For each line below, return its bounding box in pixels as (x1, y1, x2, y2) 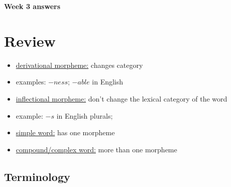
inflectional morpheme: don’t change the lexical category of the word (16, 93, 227, 104)
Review (4, 30, 56, 51)
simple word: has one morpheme (16, 127, 115, 138)
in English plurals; (56, 110, 113, 121)
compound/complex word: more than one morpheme (16, 144, 177, 154)
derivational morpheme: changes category (16, 59, 143, 70)
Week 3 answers (4, 1, 61, 11)
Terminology (4, 168, 70, 184)
